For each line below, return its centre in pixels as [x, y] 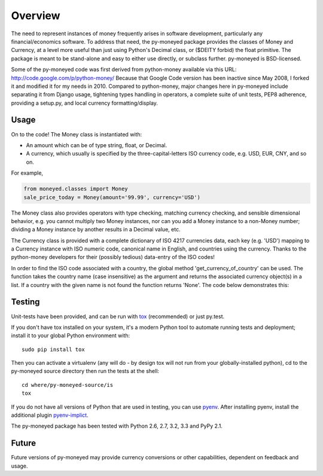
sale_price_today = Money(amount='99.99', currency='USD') [112, 197]
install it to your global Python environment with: [71, 335]
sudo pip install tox [53, 349]
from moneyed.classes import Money [76, 189]
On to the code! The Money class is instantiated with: [77, 134]
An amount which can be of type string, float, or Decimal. [97, 145]
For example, [27, 173]
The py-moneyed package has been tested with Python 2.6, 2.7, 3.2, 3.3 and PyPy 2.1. [117, 426]
